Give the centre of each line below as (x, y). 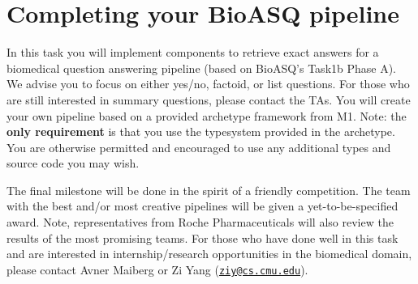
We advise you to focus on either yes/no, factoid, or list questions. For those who (208, 84)
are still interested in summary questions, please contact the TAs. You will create (209, 99)
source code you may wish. (73, 163)
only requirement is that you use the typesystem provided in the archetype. (201, 131)
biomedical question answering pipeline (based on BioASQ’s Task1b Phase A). (202, 68)
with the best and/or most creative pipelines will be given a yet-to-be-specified (203, 206)
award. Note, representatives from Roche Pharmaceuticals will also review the (200, 222)
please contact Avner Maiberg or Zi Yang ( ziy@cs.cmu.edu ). (157, 269)
